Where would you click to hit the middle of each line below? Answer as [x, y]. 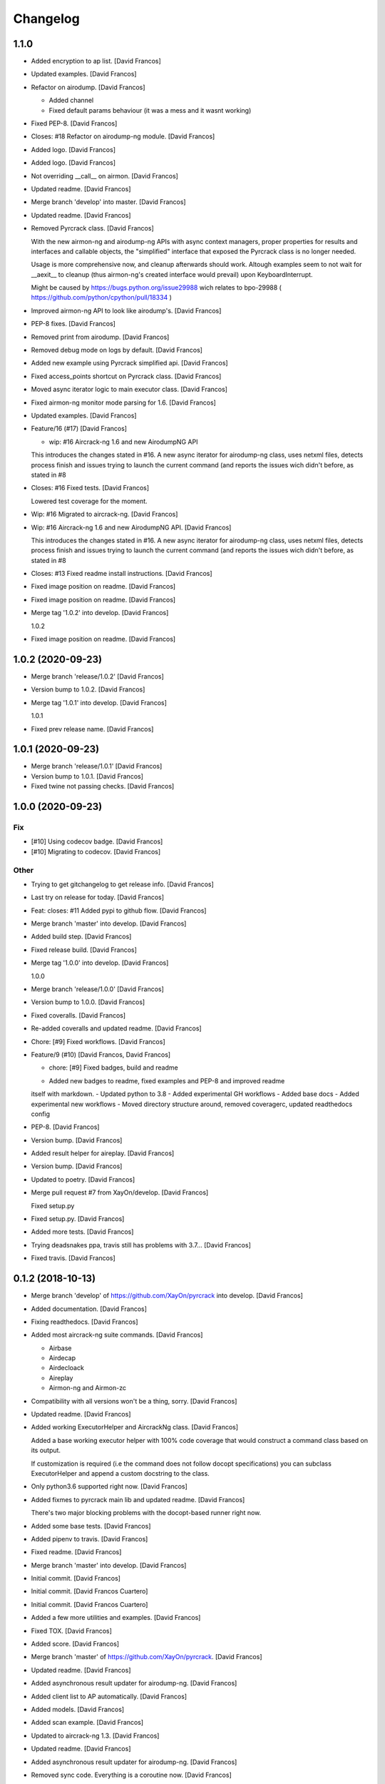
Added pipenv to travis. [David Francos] [89, 1539]
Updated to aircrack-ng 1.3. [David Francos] [95, 1735]
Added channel [71, 101]
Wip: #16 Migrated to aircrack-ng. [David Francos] [104, 515]
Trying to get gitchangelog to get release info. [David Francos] [122, 884]
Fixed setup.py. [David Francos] [78, 1219]
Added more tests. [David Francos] [82, 1232]
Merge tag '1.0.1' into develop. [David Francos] [99, 702]
